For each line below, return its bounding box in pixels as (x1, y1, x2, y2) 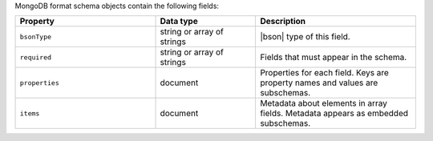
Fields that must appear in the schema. (260, 52, 407, 63)
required (19, 53, 52, 62)
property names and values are (260, 77, 378, 88)
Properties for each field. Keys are (260, 67, 389, 79)
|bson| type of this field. (260, 31, 350, 42)
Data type (160, 16, 198, 27)
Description (260, 16, 306, 27)
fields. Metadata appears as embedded (260, 108, 409, 119)
